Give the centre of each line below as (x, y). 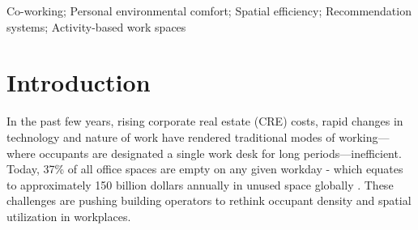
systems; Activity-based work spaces (96, 26)
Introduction (79, 82)
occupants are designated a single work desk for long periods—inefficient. (220, 153)
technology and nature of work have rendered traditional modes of (171, 136)
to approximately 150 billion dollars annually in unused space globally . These (200, 184)
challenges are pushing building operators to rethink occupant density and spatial (209, 200)
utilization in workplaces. (69, 216)
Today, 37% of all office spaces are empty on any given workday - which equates (205, 169)
